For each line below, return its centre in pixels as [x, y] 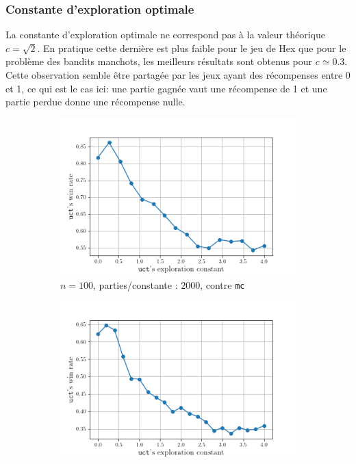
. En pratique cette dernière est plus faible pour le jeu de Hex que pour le [192, 48]
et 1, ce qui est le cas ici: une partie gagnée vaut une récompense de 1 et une [166, 88]
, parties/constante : [136, 284]
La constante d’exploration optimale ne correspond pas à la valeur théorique [165, 35]
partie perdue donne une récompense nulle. [96, 102]
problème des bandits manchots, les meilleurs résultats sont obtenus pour [159, 61]
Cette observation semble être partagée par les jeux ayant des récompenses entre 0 [178, 75]
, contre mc [222, 284]
